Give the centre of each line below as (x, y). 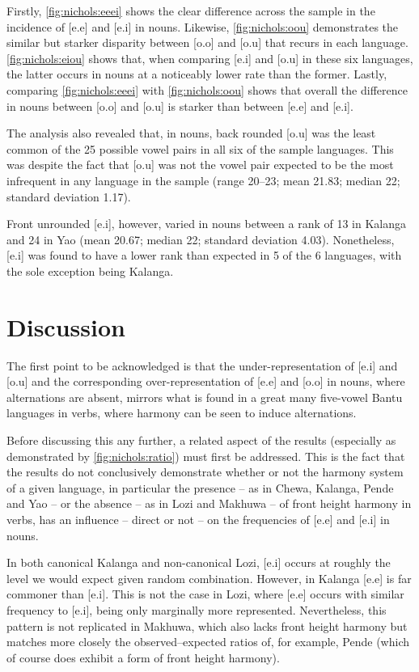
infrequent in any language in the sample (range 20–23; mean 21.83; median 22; (203, 180)
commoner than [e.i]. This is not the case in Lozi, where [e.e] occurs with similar (205, 594)
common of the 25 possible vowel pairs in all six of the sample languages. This (200, 148)
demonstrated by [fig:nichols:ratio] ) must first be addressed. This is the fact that (206, 456)
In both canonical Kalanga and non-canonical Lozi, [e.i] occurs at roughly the (199, 562)
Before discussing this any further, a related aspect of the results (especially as (201, 440)
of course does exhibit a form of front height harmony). (143, 657)
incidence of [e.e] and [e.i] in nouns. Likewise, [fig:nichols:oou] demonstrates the (203, 26)
